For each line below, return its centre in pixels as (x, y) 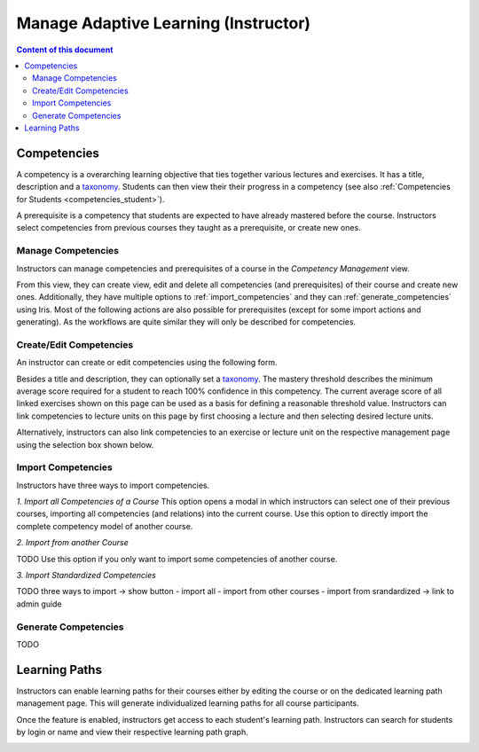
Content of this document (65, 50)
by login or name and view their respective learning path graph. (132, 732)
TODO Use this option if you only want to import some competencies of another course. (177, 559)
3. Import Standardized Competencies (86, 576)
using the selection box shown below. (85, 444)
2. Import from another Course (72, 543)
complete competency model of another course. (105, 526)
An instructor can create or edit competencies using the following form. (147, 363)
